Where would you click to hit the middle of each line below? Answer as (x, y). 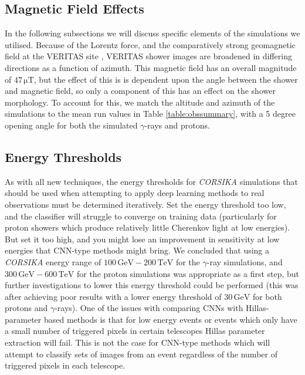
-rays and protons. (177, 125)
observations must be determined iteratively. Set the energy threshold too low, (145, 204)
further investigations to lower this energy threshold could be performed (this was (152, 285)
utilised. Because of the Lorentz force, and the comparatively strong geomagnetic (150, 44)
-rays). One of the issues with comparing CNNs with (149, 308)
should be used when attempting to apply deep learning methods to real (135, 193)
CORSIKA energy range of (53, 261)
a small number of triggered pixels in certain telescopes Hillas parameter (135, 331)
